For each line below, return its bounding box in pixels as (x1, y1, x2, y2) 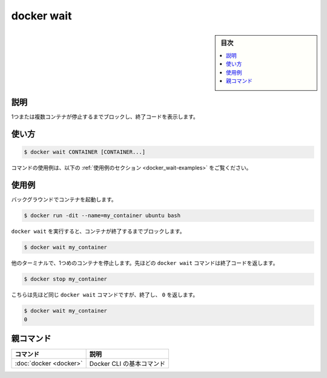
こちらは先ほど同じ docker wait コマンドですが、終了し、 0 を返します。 (11, 291, 199, 299)
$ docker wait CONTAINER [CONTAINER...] (24, 149, 145, 155)
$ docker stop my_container (24, 276, 107, 282)
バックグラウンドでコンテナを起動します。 (11, 196, 117, 203)
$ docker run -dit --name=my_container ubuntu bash (24, 212, 181, 219)
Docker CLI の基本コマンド (89, 360, 166, 368)
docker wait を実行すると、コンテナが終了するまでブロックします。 (11, 227, 185, 235)
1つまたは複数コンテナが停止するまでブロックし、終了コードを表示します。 (11, 113, 199, 120)
